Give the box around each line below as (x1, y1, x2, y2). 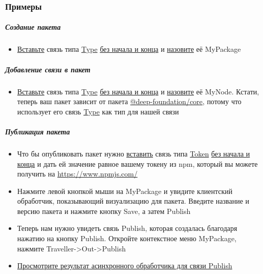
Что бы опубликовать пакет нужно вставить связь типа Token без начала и (17, 148, 250, 159)
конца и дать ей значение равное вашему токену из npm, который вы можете (17, 158, 258, 169)
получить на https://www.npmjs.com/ (17, 168, 138, 179)
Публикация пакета (5, 126, 70, 136)
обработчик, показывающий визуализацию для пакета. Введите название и (17, 195, 250, 206)
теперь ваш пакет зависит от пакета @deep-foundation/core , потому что (17, 96, 242, 107)
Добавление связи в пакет (5, 64, 91, 74)
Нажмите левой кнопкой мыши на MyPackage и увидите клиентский (17, 185, 233, 196)
